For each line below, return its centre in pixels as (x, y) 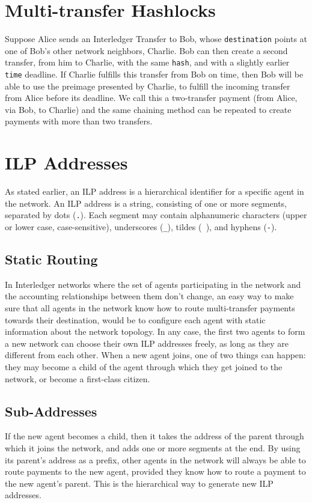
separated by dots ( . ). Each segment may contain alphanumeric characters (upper (156, 215)
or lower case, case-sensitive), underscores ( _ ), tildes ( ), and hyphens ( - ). (141, 227)
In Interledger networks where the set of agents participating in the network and (153, 284)
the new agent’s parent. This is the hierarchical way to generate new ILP (139, 483)
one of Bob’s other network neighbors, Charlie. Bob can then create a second (146, 50)
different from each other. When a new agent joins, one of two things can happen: (155, 355)
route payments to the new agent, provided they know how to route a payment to (155, 471)
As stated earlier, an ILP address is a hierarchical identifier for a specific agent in (154, 191)
